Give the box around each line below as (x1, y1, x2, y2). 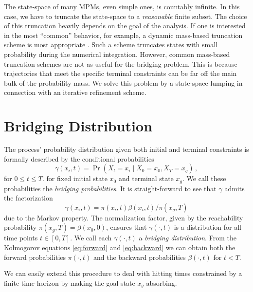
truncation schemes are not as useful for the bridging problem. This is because (4, 58, 237, 69)
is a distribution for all (174, 222, 241, 232)
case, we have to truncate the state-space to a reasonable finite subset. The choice (4, 11, 247, 21)
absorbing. (146, 277, 177, 288)
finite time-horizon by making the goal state (4, 277, 135, 288)
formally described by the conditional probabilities (4, 153, 154, 164)
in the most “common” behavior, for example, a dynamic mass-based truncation (4, 30, 243, 40)
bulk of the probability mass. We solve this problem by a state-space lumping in (4, 77, 243, 88)
